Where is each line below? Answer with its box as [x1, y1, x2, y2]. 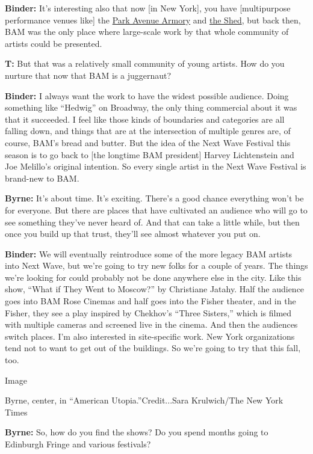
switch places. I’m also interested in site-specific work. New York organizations [5, 330, 295, 342]
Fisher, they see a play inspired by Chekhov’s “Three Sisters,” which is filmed [5, 306, 292, 319]
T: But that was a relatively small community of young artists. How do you [5, 57, 285, 70]
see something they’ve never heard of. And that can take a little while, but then [5, 215, 300, 228]
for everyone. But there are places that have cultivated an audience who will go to [5, 203, 308, 216]
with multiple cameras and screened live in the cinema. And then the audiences [5, 318, 298, 331]
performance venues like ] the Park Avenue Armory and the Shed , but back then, [5, 13, 301, 26]
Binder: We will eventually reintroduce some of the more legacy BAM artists [5, 247, 293, 260]
